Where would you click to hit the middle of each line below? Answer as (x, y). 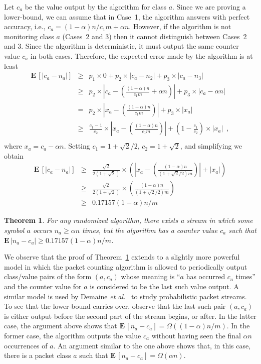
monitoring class (29, 36)
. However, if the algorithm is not (180, 26)
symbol (14, 230)
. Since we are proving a (209, 7)
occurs (42, 230)
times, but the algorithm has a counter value (150, 230)
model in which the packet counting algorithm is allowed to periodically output (126, 266)
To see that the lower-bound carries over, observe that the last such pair (115, 306)
